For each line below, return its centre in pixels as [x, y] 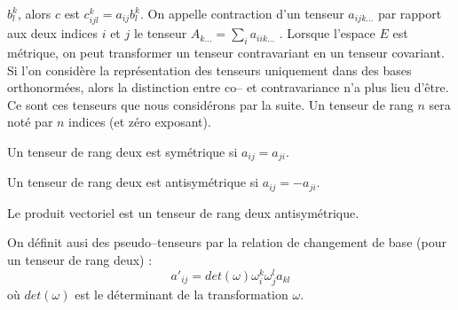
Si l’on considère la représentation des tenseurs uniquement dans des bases [209, 70]
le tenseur [160, 33]
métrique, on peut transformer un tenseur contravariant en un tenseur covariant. [226, 52]
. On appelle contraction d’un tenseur [242, 13]
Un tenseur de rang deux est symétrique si [122, 151]
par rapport [410, 13]
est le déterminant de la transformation [182, 294]
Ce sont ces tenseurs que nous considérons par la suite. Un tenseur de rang [210, 104]
